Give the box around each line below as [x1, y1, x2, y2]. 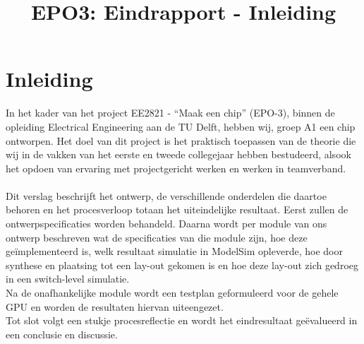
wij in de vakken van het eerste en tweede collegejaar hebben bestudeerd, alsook [6, 147, 351, 162]
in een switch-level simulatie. [6, 271, 130, 286]
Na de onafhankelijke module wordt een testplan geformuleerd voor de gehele [6, 285, 339, 300]
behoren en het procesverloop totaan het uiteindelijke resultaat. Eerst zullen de [6, 202, 348, 217]
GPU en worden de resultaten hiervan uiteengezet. [6, 299, 224, 314]
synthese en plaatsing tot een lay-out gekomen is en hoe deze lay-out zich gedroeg [6, 257, 358, 272]
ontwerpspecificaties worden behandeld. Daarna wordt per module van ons [6, 216, 327, 231]
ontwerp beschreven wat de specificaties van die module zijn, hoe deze [6, 230, 308, 244]
